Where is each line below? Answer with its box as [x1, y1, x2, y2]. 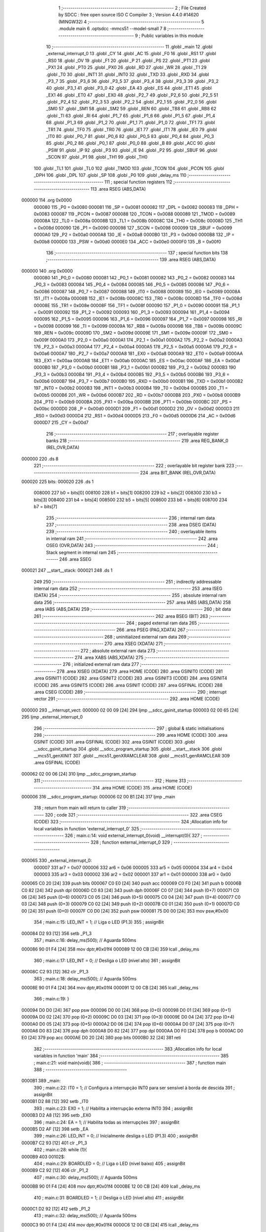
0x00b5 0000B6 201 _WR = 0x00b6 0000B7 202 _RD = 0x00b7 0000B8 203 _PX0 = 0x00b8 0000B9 [33, 392, 241, 398]
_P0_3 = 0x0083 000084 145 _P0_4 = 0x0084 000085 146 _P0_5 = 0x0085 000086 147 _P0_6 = [33, 281, 230, 288]
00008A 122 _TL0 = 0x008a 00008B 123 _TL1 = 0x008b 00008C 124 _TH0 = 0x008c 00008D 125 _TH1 [33, 218, 243, 224]
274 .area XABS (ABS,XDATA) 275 [74, 654, 144, 660]
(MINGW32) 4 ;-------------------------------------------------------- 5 [58, 19, 204, 25]
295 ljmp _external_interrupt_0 [21, 714, 83, 720]
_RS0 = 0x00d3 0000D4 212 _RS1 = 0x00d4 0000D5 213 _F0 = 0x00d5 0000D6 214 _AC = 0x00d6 [33, 412, 236, 418]
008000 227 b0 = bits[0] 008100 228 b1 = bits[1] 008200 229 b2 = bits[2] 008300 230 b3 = [33, 490, 222, 496]
